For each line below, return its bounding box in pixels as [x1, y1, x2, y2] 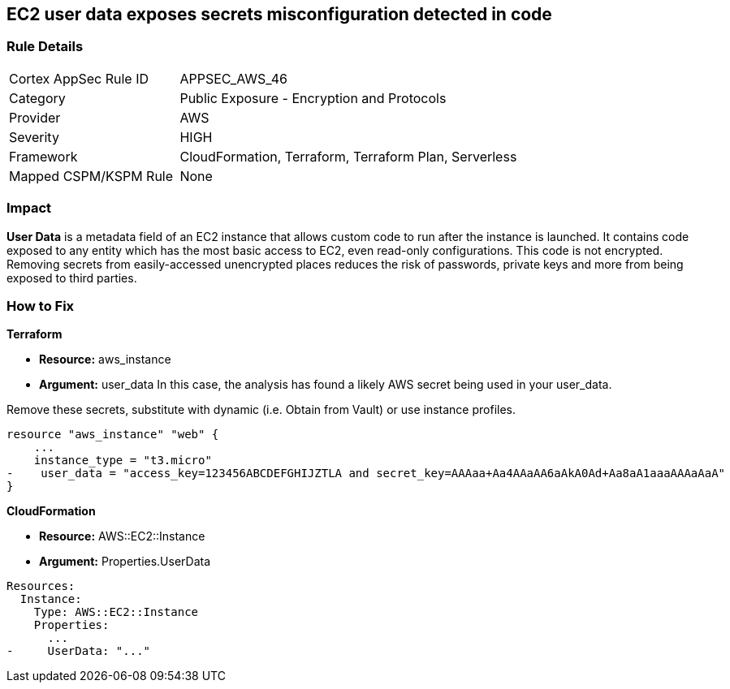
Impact [6, 200, 52, 217]
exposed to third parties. [6, 270, 137, 285]
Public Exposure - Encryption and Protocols [179, 89, 447, 106]
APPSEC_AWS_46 [179, 70, 287, 87]
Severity [9, 128, 59, 145]
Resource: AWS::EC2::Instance [39, 529, 205, 544]
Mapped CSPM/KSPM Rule [9, 167, 174, 184]
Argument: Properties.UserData [39, 554, 211, 569]
